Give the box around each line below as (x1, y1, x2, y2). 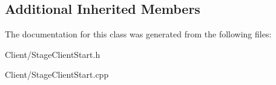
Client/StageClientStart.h (5, 48, 100, 60)
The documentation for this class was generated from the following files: (5, 28, 272, 40)
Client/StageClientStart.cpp (5, 68, 109, 81)
